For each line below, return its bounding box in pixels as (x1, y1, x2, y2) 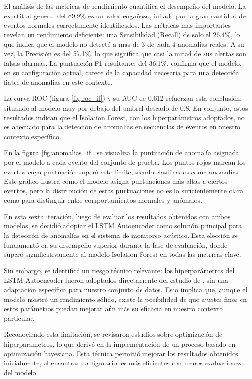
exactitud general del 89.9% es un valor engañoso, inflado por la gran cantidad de (4, 10, 246, 20)
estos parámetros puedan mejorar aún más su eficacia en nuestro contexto (4, 303, 223, 314)
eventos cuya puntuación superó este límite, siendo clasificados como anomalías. (4, 166, 240, 176)
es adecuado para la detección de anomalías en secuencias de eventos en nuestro (4, 122, 241, 132)
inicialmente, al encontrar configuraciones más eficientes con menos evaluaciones (4, 358, 241, 368)
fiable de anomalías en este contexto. (4, 77, 113, 87)
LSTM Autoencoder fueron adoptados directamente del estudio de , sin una (4, 275, 228, 285)
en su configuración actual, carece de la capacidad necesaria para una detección (4, 67, 239, 78)
